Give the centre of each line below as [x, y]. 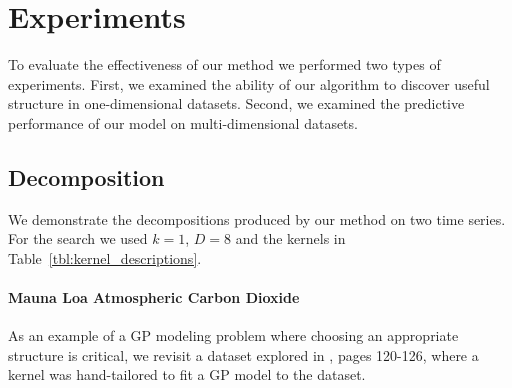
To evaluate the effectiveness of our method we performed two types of [224, 64]
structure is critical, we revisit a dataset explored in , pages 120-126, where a [243, 354]
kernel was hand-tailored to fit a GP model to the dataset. [187, 374]
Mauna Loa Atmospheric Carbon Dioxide [154, 297]
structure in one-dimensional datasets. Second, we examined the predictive [236, 103]
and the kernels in [290, 238]
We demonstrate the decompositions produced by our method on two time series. [257, 218]
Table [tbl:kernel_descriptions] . [105, 257]
